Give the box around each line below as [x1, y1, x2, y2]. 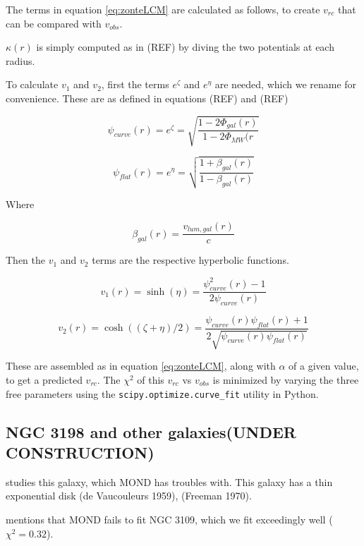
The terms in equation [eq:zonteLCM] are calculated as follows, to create [6, 2, 320, 16]
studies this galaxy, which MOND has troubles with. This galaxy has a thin [6, 474, 333, 489]
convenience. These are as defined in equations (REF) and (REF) [6, 90, 289, 105]
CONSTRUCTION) [6, 442, 154, 463]
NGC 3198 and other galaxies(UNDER [6, 420, 296, 442]
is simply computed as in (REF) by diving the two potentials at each [36, 40, 334, 54]
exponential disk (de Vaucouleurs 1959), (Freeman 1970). [6, 488, 252, 503]
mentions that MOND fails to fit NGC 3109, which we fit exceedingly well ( [6, 512, 333, 527]
